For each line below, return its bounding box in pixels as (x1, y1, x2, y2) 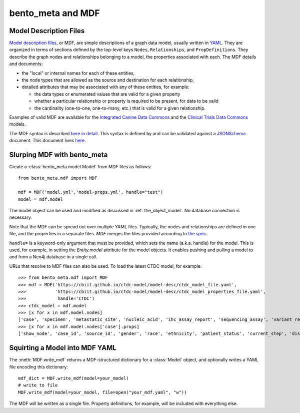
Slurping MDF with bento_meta (9, 150, 108, 159)
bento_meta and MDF (9, 8, 100, 19)
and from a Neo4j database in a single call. (9, 254, 97, 260)
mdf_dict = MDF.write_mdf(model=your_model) (18, 375, 129, 381)
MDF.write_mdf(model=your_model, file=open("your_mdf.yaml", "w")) (18, 389, 187, 395)
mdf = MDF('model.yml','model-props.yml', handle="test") (18, 189, 163, 195)
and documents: (9, 61, 43, 67)
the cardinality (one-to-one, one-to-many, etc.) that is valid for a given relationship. (34, 105, 206, 111)
